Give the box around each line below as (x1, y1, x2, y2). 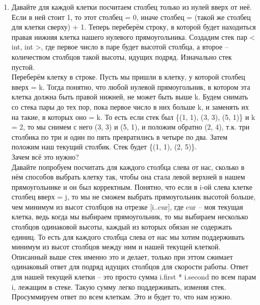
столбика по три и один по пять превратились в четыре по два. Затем (11, 131, 228, 142)
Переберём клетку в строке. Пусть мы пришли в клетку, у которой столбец (11, 71, 245, 82)
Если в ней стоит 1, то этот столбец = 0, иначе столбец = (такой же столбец (11, 11, 251, 22)
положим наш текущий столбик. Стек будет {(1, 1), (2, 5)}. (11, 141, 197, 152)
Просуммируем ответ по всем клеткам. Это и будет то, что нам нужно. (11, 291, 232, 302)
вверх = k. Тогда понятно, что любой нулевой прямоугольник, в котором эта (11, 81, 250, 92)
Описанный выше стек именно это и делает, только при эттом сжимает (11, 251, 233, 262)
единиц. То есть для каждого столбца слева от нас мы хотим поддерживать (11, 231, 245, 242)
